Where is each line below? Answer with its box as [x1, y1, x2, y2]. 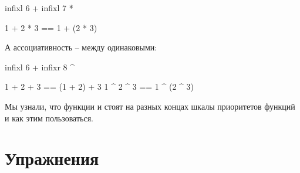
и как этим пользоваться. [5, 111, 94, 124]
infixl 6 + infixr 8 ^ [5, 60, 75, 73]
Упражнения [5, 146, 99, 170]
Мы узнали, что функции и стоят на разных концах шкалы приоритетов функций [5, 100, 295, 112]
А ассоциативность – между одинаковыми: [5, 41, 157, 53]
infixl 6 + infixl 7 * [5, 2, 73, 13]
